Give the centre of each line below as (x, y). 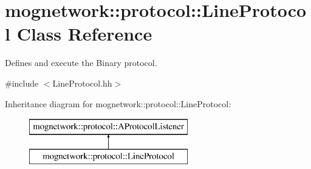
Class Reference (84, 34)
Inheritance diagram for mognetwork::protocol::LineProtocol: (118, 103)
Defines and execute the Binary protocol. (81, 63)
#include (22, 83)
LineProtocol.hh (82, 83)
